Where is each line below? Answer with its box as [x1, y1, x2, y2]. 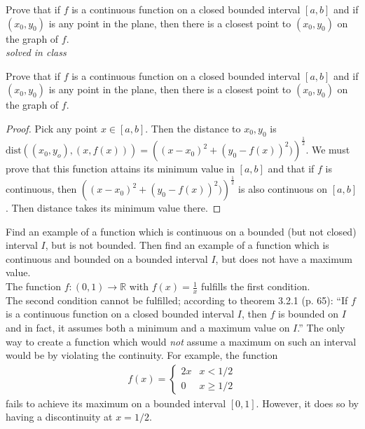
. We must [305, 142, 350, 157]
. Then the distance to [145, 121, 241, 135]
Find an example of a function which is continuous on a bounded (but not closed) [6, 224, 357, 238]
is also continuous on [238, 182, 328, 196]
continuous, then [6, 182, 77, 196]
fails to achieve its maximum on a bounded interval [6, 395, 226, 410]
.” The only [297, 320, 345, 335]
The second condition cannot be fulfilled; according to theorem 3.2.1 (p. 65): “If [6, 292, 348, 307]
